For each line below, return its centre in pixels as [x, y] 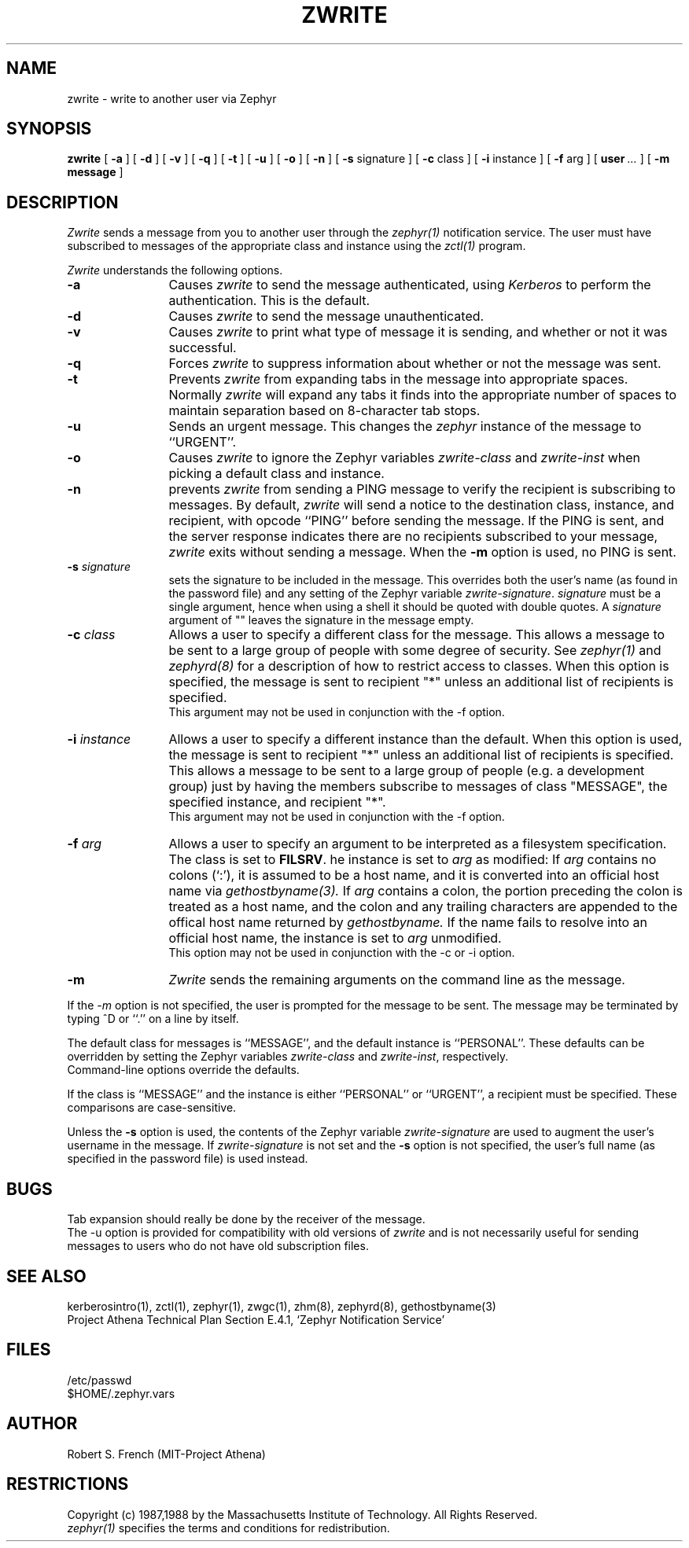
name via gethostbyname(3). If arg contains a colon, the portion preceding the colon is [426, 891]
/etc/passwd [99, 1380]
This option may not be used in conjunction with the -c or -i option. [342, 953]
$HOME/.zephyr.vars [121, 1393]
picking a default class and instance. [276, 474]
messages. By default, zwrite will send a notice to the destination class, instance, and [421, 505]
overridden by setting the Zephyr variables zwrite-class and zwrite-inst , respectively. [288, 1057]
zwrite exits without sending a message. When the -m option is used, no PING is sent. [422, 552]
